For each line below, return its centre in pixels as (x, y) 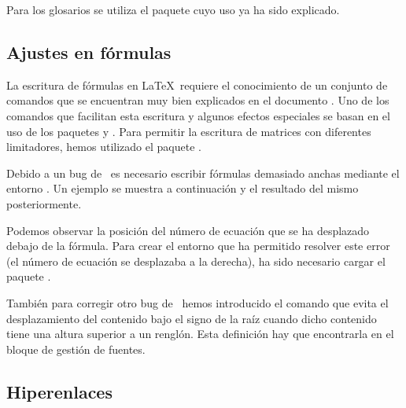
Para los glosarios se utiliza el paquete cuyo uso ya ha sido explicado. (173, 9)
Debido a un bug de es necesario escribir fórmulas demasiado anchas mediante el (203, 173)
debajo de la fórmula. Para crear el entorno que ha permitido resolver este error (198, 246)
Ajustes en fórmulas (89, 51)
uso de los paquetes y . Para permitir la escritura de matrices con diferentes (189, 131)
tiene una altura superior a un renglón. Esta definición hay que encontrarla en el (200, 334)
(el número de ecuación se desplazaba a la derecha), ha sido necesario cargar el (196, 261)
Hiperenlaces (59, 391)
